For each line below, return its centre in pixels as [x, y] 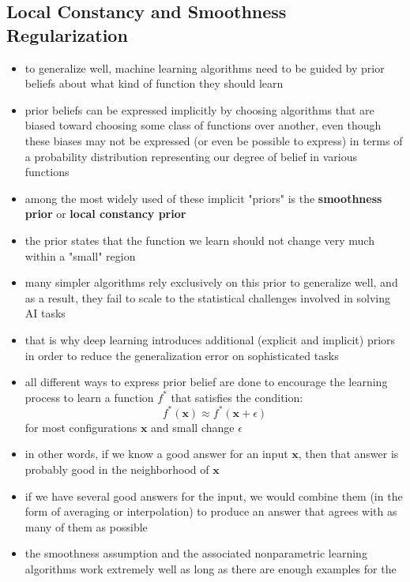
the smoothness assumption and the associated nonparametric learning [196, 553]
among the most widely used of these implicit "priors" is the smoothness [203, 198]
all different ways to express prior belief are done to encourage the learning [206, 382]
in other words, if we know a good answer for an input [156, 454]
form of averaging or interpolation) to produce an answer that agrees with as [211, 511]
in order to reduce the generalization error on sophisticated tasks [182, 355]
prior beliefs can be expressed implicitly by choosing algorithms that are [199, 109]
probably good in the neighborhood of [117, 469]
